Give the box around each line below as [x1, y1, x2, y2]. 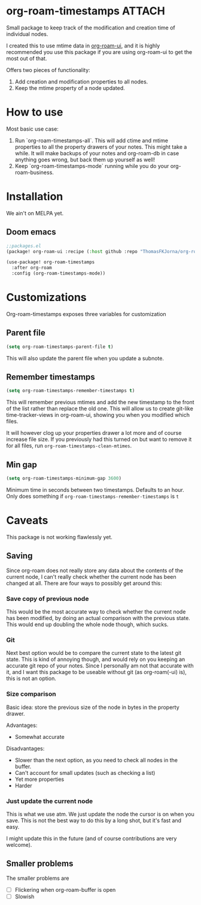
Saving [6, 551, 33, 561]
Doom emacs [6, 227, 57, 237]
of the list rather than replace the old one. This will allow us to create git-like [6, 405, 193, 412]
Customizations [6, 291, 87, 304]
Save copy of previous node [6, 594, 89, 603]
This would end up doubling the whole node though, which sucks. [6, 621, 169, 628]
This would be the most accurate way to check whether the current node [6, 608, 186, 615]
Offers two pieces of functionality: [6, 66, 91, 73]
